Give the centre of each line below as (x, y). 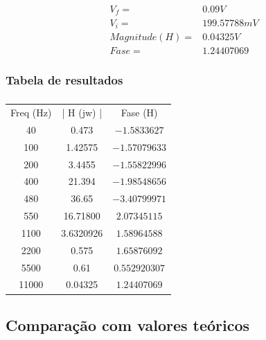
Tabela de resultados (64, 79)
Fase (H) (139, 112)
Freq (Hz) (31, 112)
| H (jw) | (82, 112)
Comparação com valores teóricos (128, 324)
